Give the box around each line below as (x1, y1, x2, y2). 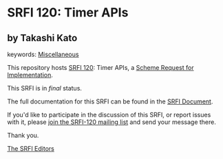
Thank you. (7, 132, 39, 139)
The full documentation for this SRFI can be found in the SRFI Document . (7, 97, 213, 106)
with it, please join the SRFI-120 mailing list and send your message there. (7, 118, 217, 126)
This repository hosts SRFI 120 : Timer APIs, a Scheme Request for (7, 64, 194, 71)
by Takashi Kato (7, 32, 78, 44)
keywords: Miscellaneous (7, 50, 79, 58)
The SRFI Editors (7, 145, 55, 152)
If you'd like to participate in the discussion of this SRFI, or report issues (7, 111, 211, 119)
